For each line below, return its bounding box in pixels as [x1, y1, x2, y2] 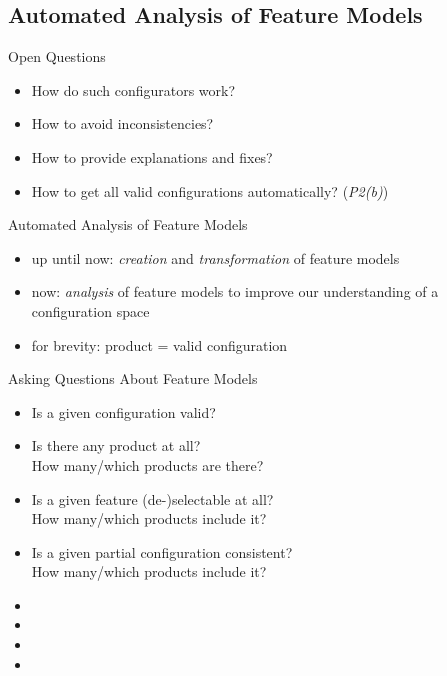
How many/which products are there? [31, 454, 264, 475]
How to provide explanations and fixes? [31, 146, 273, 167]
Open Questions [8, 46, 106, 67]
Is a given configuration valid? [31, 401, 216, 422]
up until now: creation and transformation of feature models [31, 247, 400, 268]
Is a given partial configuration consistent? [31, 541, 293, 562]
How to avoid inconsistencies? [31, 113, 214, 134]
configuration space [31, 300, 150, 321]
